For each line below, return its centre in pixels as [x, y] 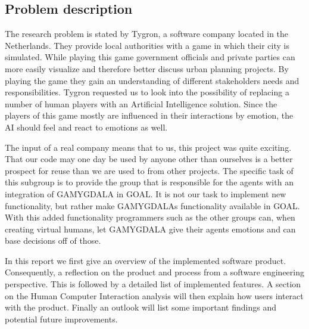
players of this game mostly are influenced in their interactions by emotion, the [149, 115]
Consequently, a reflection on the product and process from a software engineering [154, 272]
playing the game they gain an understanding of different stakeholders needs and [152, 80]
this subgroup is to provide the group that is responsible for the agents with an [149, 182]
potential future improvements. [61, 319]
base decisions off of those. [53, 240]
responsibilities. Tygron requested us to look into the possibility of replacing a [147, 92]
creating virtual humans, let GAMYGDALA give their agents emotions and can [150, 229]
